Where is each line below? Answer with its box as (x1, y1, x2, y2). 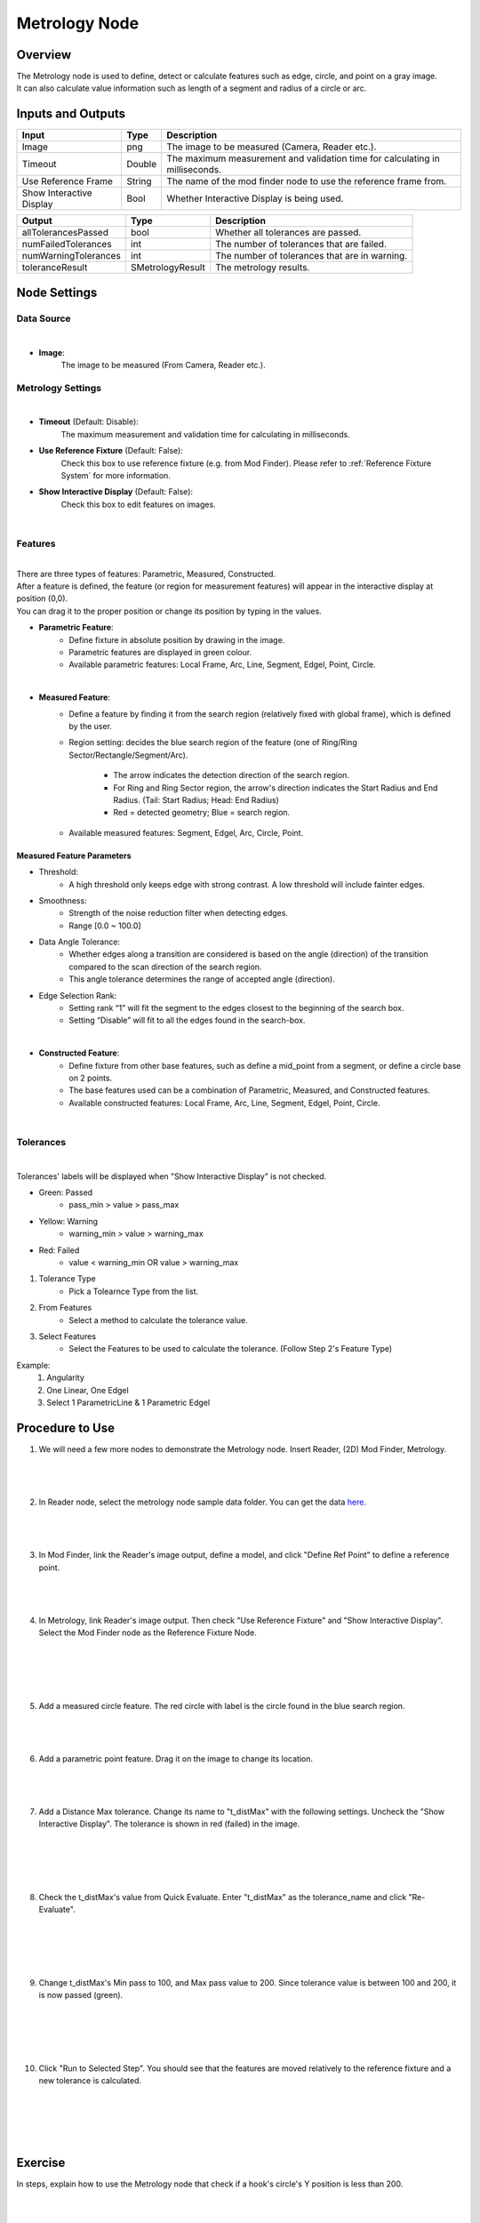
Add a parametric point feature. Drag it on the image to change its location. (38, 1753, 314, 1764)
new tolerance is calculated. (38, 2075, 142, 2086)
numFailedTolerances (21, 238, 112, 251)
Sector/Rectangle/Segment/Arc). (68, 750, 188, 760)
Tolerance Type (38, 1273, 97, 1284)
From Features (38, 1303, 92, 1313)
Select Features (38, 1330, 97, 1342)
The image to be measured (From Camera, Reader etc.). (60, 359, 266, 370)
